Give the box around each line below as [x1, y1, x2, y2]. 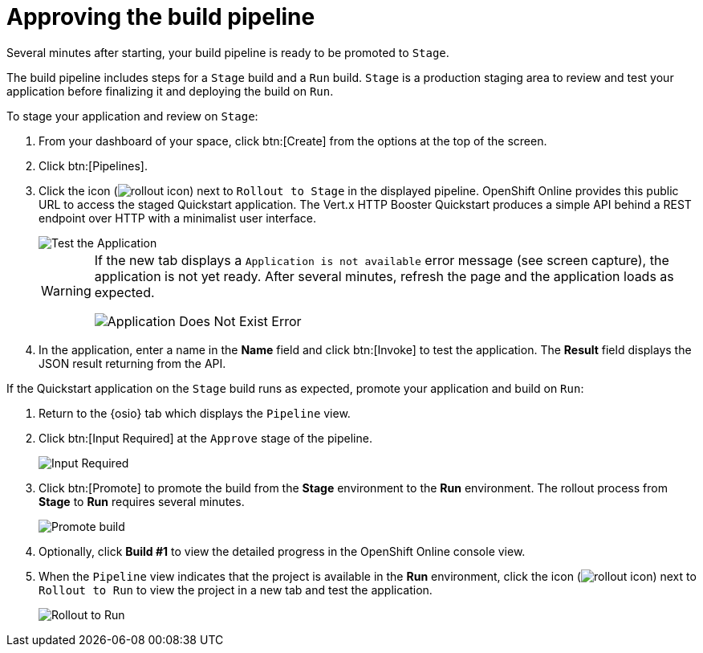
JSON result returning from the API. [39, 356, 226, 370]
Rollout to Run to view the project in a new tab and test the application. [39, 582, 433, 597]
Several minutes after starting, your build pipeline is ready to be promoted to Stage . [6, 45, 449, 59]
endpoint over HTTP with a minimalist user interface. [39, 210, 316, 225]
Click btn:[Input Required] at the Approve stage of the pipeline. [39, 431, 372, 445]
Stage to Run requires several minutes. [39, 494, 245, 508]
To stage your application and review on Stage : [6, 108, 258, 123]
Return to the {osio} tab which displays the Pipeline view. [39, 406, 351, 420]
